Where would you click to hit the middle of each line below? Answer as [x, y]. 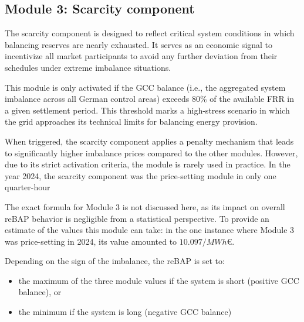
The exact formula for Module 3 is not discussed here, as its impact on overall [145, 206]
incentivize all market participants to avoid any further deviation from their [141, 56]
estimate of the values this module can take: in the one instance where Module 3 [150, 230]
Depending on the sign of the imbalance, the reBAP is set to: [115, 261]
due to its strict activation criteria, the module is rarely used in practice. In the [148, 164]
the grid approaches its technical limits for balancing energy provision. [131, 121]
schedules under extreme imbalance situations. [88, 67]
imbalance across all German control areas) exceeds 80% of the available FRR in [150, 99]
